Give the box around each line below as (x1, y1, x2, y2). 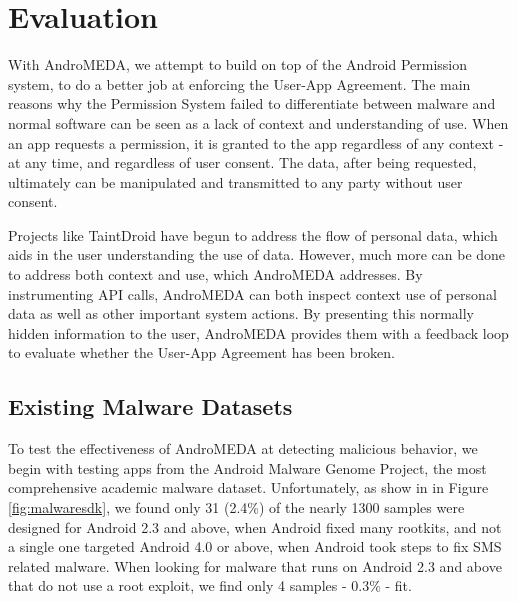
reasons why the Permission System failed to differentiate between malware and (8, 93, 496, 114)
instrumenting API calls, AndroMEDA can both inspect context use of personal (8, 283, 497, 304)
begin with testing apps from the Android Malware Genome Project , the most (8, 457, 487, 478)
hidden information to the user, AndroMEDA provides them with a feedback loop (8, 322, 509, 343)
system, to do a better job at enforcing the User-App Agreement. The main (8, 73, 471, 94)
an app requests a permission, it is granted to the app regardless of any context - (8, 132, 504, 153)
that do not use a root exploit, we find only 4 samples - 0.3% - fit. (8, 575, 412, 596)
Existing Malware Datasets (8, 391, 293, 422)
